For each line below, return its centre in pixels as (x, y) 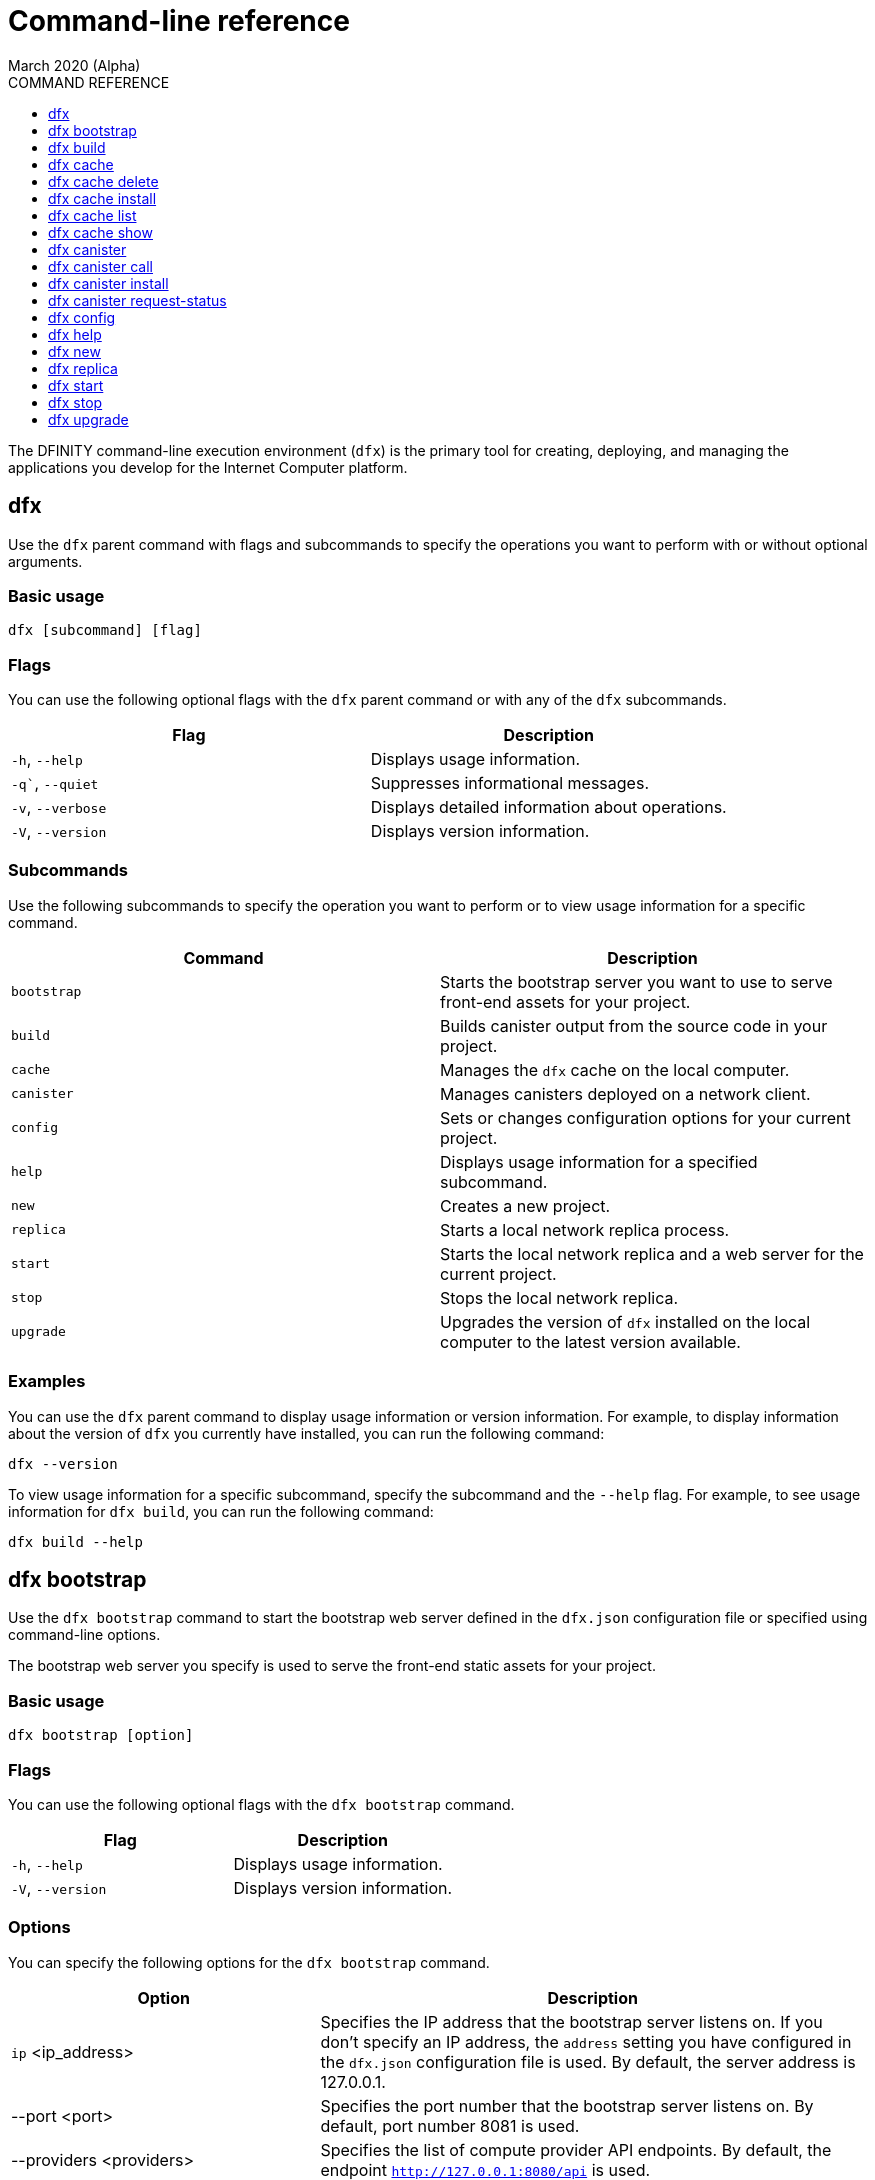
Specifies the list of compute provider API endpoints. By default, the (576, 2149)
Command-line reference (179, 21)
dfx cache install (102, 198)
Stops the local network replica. (559, 1297)
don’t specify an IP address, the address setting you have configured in (586, 2041)
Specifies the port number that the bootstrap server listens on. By (567, 2105)
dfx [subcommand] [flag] (105, 630)
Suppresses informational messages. (509, 783)
